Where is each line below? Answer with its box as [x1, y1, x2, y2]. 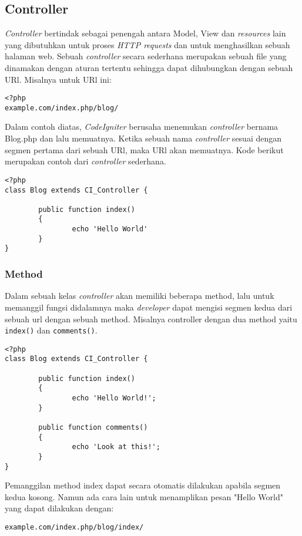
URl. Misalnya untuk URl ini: [5, 73, 112, 85]
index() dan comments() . [5, 324, 98, 336]
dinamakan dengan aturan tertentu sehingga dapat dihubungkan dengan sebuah [5, 61, 293, 73]
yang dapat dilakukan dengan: [5, 502, 114, 514]
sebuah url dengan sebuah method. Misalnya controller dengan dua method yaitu [5, 312, 297, 325]
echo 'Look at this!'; [72, 443, 160, 451]
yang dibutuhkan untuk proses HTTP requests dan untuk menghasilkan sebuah [5, 38, 290, 50]
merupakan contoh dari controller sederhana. [5, 155, 166, 167]
